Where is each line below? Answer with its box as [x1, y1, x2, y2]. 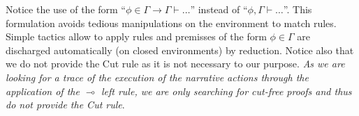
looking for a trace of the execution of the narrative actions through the [6, 69, 309, 84]
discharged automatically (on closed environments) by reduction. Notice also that [6, 42, 354, 57]
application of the [6, 83, 80, 98]
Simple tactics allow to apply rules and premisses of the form [6, 29, 267, 44]
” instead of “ [190, 2, 248, 16]
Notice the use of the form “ [6, 2, 126, 16]
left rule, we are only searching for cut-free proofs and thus [101, 83, 352, 98]
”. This [283, 2, 312, 16]
